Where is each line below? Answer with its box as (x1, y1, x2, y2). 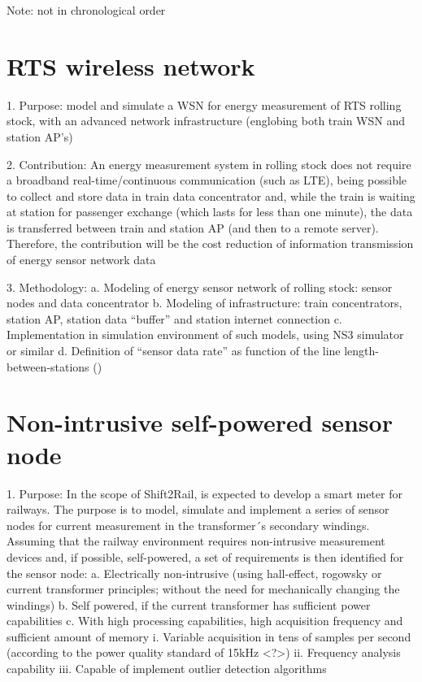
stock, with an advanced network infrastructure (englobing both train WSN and (7, 112, 406, 129)
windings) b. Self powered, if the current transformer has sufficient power (7, 596, 371, 613)
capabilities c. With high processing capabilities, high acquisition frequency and (7, 612, 403, 629)
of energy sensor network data (7, 251, 156, 268)
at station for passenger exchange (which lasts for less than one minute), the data (7, 203, 413, 220)
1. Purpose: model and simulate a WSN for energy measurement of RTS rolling (7, 96, 402, 113)
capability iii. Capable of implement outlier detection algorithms (7, 660, 327, 677)
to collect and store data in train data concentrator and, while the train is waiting (7, 187, 415, 204)
